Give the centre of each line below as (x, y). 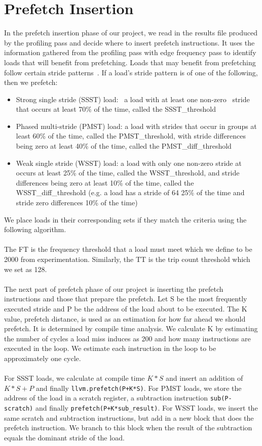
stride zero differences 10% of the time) (77, 203)
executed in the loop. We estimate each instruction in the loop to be (110, 348)
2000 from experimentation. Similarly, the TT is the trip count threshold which (127, 259)
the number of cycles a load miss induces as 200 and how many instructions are (127, 338)
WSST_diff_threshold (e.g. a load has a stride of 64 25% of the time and (130, 192)
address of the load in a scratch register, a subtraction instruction (106, 398)
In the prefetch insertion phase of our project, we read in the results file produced (131, 33)
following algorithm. (35, 229)
